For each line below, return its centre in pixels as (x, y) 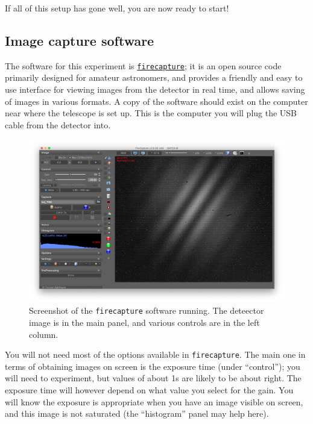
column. (44, 334)
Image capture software (80, 40)
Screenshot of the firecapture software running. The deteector (147, 310)
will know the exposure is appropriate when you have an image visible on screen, (154, 401)
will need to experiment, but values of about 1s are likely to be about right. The (153, 378)
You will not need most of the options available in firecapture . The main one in (155, 354)
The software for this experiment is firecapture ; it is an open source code (143, 65)
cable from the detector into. (58, 124)
